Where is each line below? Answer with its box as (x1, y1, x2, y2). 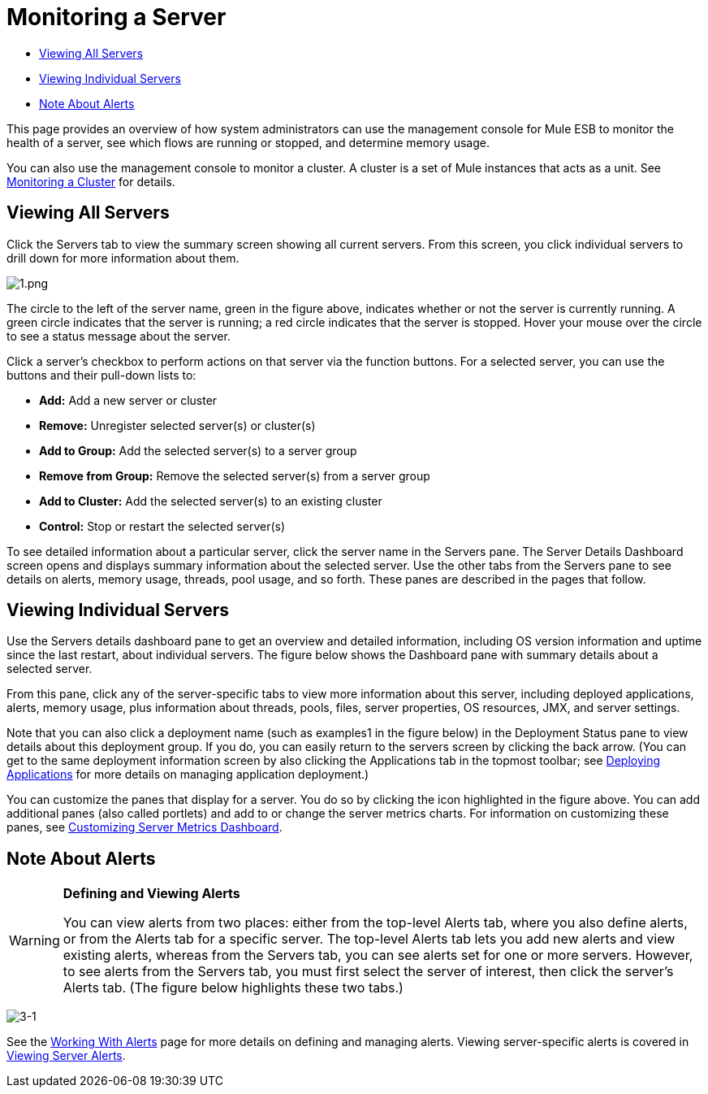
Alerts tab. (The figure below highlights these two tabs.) (63, 979, 404, 996)
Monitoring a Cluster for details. (6, 174, 175, 189)
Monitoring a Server (6, 3, 227, 31)
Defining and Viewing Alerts (63, 885, 240, 902)
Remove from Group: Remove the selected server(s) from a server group (39, 468, 430, 483)
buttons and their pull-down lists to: (6, 367, 196, 382)
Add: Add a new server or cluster (39, 393, 218, 407)
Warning (9, 932, 60, 949)
